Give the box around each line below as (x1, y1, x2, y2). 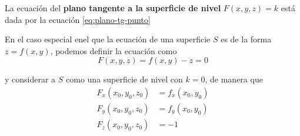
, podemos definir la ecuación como (50, 44, 177, 57)
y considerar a (5, 73, 56, 85)
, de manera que (205, 73, 263, 85)
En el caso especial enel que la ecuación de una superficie (5, 33, 211, 45)
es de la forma (221, 33, 272, 45)
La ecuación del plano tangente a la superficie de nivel (5, 2, 221, 14)
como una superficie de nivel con (66, 73, 183, 85)
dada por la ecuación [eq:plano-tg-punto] (5, 13, 151, 25)
